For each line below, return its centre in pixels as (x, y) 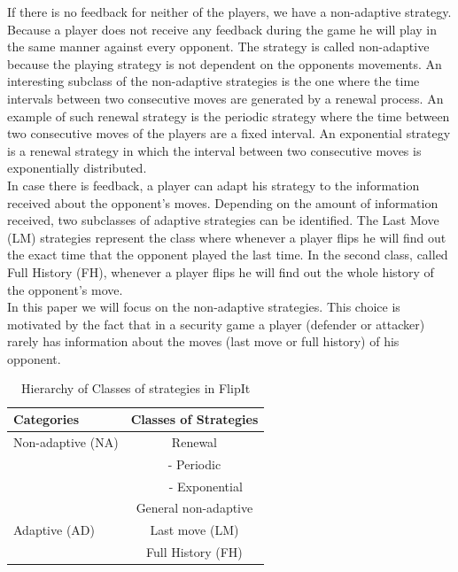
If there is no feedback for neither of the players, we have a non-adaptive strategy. (229, 12)
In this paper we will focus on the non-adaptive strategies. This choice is (204, 307)
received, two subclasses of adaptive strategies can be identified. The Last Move (223, 220)
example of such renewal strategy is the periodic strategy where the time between (229, 116)
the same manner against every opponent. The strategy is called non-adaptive (218, 46)
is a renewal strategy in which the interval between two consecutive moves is (214, 150)
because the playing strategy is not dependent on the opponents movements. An (225, 63)
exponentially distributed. (77, 168)
